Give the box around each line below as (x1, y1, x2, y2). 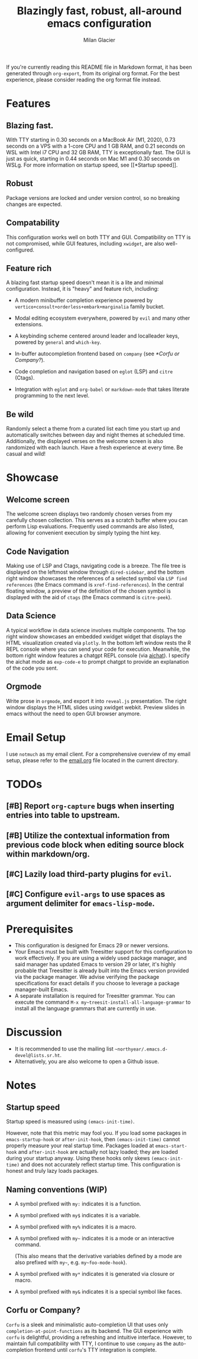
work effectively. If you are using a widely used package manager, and (14, 954, 187, 962)
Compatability (6, 218, 60, 228)
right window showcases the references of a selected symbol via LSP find (6, 575, 187, 582)
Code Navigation (6, 546, 70, 556)
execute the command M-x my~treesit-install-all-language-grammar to (14, 998, 191, 1006)
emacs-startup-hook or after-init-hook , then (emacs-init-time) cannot (6, 1136, 180, 1143)
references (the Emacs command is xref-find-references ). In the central (6, 581, 184, 588)
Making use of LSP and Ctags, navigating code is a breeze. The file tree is (6, 562, 186, 569)
